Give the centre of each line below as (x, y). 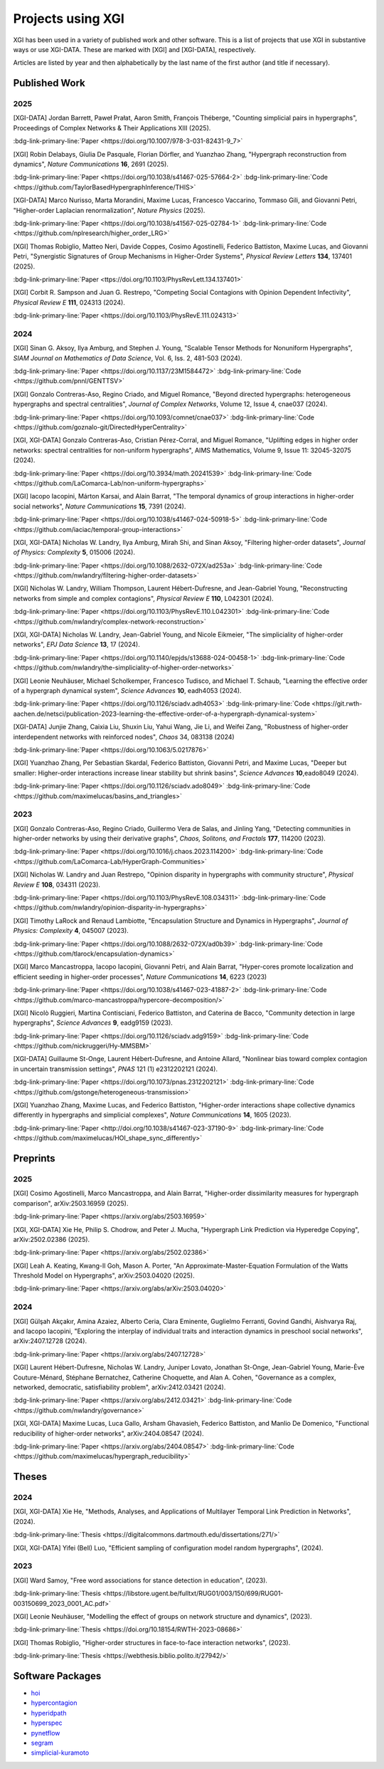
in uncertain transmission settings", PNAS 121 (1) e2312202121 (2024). (116, 1069)
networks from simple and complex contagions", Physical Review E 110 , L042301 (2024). (143, 598)
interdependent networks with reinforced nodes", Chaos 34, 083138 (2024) (124, 736)
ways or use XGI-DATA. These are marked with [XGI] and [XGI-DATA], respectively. (134, 49)
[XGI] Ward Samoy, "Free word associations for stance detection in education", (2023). (140, 1580)
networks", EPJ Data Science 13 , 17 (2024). (76, 645)
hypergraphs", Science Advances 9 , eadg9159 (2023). (93, 1023)
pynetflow (46, 1733)
